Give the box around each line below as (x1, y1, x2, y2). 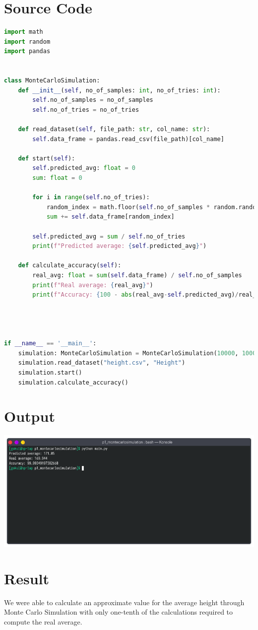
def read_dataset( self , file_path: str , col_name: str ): (18, 126, 210, 133)
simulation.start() (18, 369, 82, 376)
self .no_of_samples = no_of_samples (32, 96, 153, 104)
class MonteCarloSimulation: (4, 77, 100, 84)
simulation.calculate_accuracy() (18, 379, 129, 386)
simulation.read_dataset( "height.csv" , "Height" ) (18, 359, 186, 367)
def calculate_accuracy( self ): (18, 262, 122, 269)
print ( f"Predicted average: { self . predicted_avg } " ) (32, 242, 207, 250)
